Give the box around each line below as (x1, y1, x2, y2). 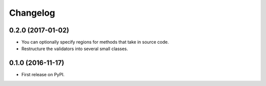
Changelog (9, 7, 55, 18)
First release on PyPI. (21, 72, 65, 78)
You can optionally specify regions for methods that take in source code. (21, 39, 169, 45)
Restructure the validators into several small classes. (21, 46, 128, 52)
